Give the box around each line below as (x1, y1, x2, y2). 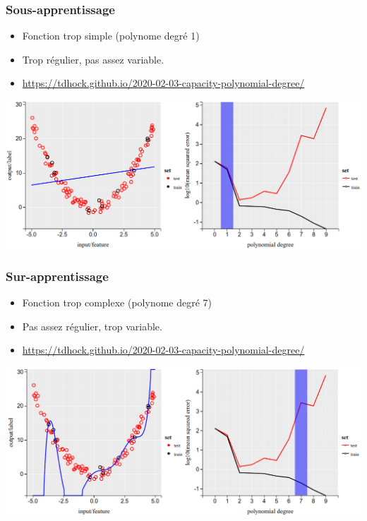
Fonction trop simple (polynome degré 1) (22, 28, 200, 43)
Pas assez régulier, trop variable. (22, 318, 162, 333)
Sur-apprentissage (6, 267, 109, 285)
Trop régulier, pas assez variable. (22, 52, 164, 66)
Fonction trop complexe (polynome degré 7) (22, 294, 212, 309)
